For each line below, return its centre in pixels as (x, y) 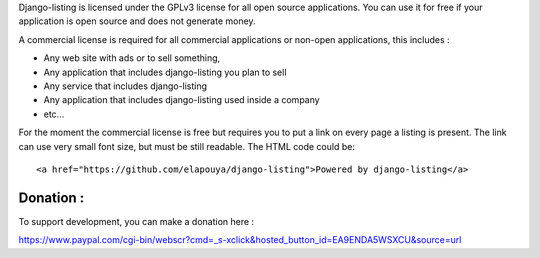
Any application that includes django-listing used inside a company (181, 100)
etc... (54, 114)
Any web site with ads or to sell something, (132, 58)
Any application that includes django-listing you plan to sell (165, 72)
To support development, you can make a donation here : (136, 221)
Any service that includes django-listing (125, 86)
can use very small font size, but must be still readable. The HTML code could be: (186, 146)
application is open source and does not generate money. (137, 21)
